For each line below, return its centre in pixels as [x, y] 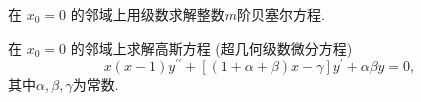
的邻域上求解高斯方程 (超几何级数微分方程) [211, 47]
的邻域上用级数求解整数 [147, 14]
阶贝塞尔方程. [281, 14]
